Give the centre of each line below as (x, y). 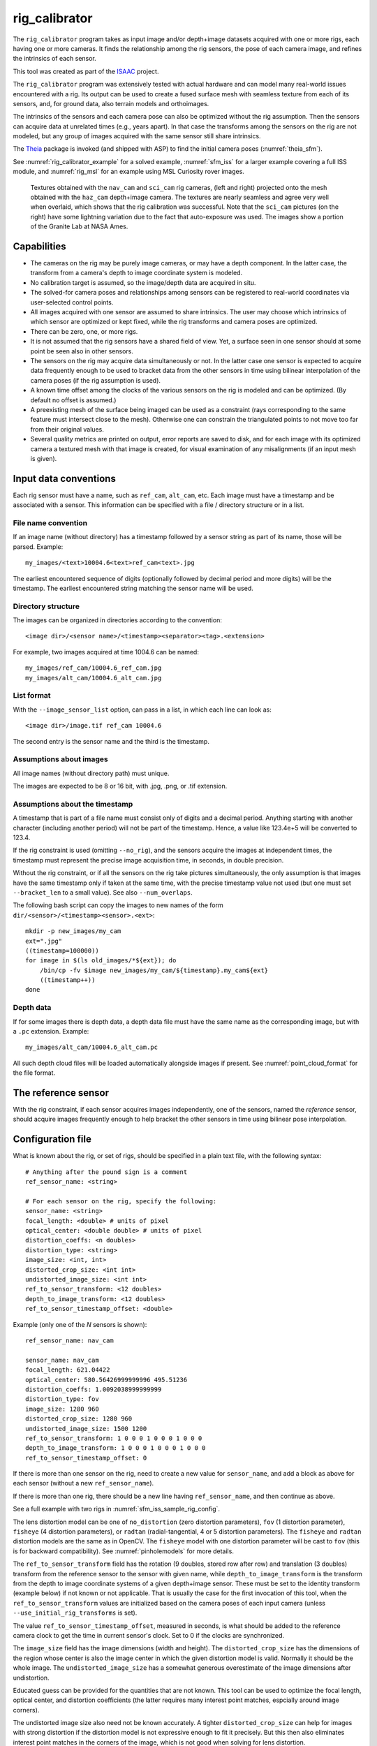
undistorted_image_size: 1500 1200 (86, 1429)
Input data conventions (65, 478)
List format (32, 696)
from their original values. (67, 429)
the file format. (34, 1073)
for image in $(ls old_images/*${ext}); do (101, 961)
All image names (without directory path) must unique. (91, 773)
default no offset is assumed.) (73, 400)
